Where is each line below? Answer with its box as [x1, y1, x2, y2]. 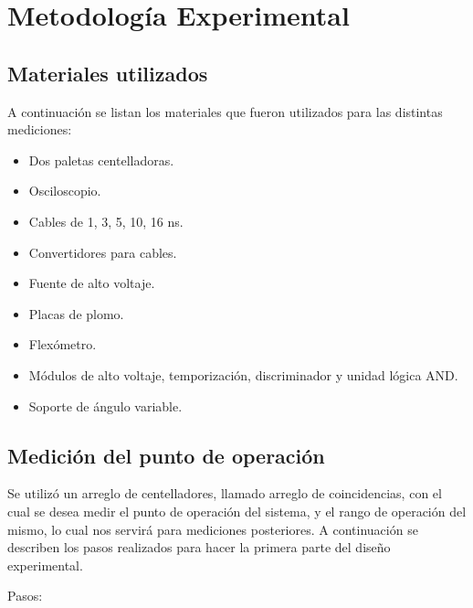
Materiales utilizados [7, 59, 208, 87]
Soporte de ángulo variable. [28, 396, 183, 415]
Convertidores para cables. [28, 242, 177, 261]
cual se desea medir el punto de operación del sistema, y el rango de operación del [7, 501, 467, 520]
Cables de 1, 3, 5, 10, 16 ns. [28, 211, 184, 230]
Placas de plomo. [28, 304, 124, 323]
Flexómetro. [28, 335, 97, 354]
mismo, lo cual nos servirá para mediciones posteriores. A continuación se [7, 519, 418, 539]
